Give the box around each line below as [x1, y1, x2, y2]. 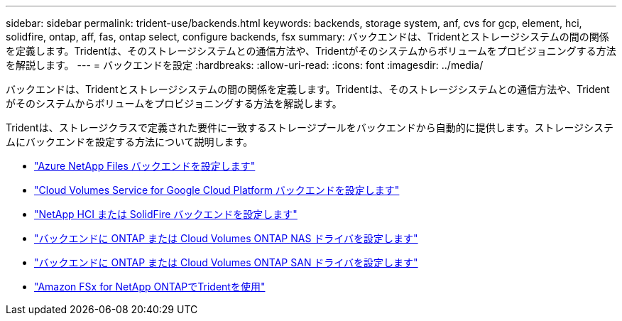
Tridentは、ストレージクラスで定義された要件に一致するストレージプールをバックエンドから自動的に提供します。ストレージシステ [6, 121, 614, 134]
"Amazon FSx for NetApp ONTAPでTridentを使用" [34, 281, 266, 293]
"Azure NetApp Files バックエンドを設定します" [34, 160, 256, 172]
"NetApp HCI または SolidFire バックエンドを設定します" [34, 208, 298, 220]
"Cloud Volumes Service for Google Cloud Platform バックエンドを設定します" [34, 184, 400, 196]
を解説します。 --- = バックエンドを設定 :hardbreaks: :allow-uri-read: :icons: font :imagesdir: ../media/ [6, 59, 484, 71]
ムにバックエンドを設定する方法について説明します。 [6, 136, 253, 148]
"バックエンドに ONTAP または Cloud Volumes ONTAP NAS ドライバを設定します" [34, 232, 418, 244]
